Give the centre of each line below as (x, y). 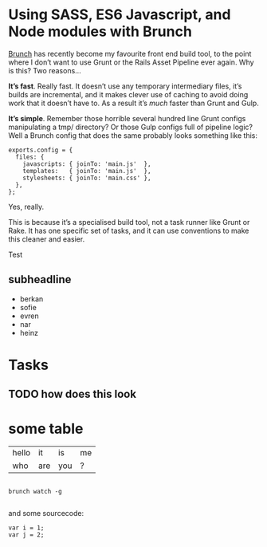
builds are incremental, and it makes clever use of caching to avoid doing (128, 94)
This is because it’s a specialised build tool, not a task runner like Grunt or (129, 222)
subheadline (40, 279)
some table (46, 429)
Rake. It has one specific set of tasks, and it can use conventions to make (129, 230)
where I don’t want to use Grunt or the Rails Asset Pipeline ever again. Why (131, 62)
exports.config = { (41, 150)
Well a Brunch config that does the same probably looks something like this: (133, 135)
